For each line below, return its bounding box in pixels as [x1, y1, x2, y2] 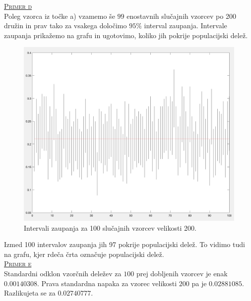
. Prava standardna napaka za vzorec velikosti [37, 278, 177, 288]
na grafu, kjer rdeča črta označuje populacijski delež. [4, 249, 164, 259]
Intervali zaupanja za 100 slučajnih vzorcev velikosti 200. [24, 222, 196, 233]
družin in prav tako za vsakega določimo [4, 20, 127, 31]
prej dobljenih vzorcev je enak [136, 268, 228, 279]
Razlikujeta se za [4, 288, 56, 298]
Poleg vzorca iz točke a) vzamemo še [4, 10, 115, 21]
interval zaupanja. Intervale [144, 20, 227, 31]
